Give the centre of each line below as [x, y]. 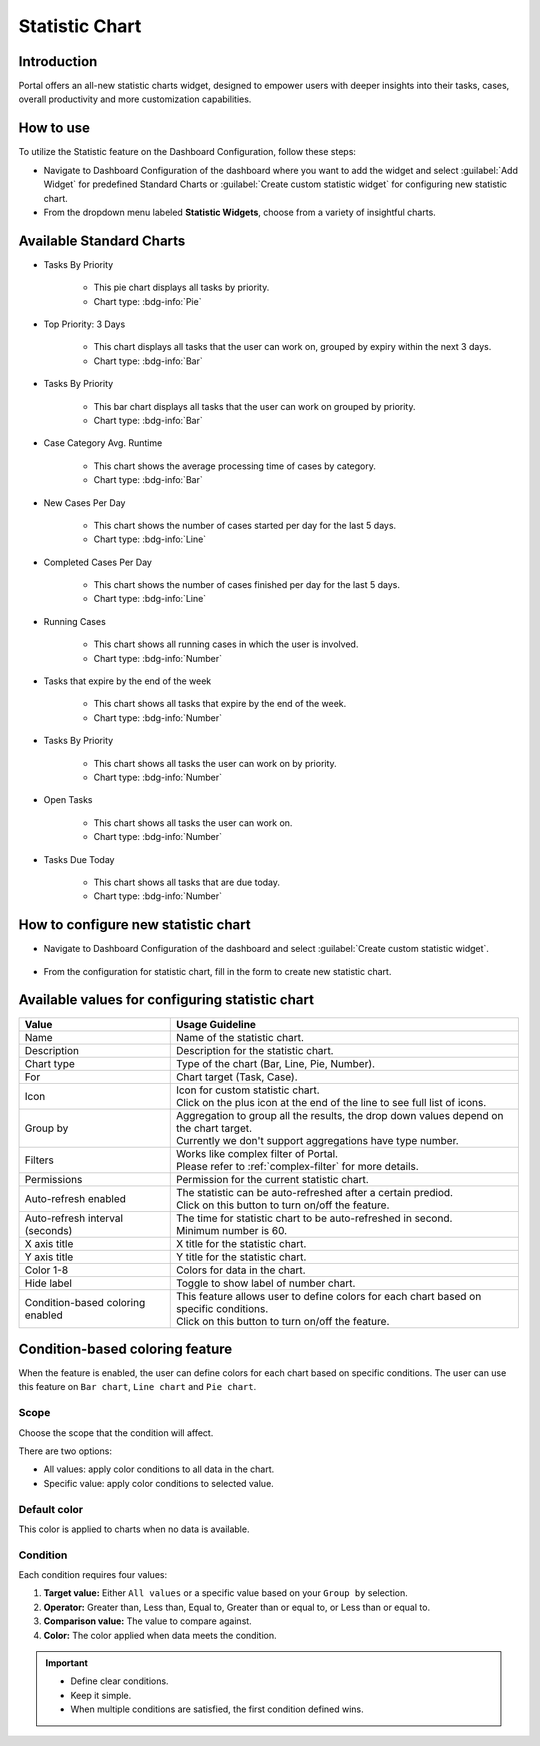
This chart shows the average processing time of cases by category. [235, 466]
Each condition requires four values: [93, 1575]
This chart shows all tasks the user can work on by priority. [215, 763]
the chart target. [214, 1128]
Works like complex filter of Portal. [257, 1153]
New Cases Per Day [84, 502]
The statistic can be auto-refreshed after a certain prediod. [314, 1192]
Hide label [48, 1283]
